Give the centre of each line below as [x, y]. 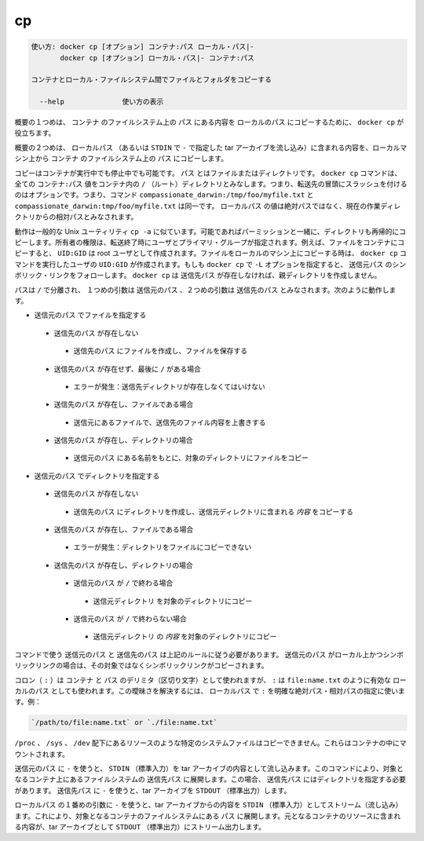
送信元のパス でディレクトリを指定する [97, 476]
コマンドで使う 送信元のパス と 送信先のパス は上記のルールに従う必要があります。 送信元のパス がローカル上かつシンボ [209, 654]
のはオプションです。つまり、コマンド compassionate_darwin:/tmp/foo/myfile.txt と [164, 195]
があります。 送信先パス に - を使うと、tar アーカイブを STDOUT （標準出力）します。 [153, 790]
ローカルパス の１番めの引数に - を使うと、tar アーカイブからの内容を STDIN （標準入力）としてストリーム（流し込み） [208, 805]
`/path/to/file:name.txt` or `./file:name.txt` [124, 723]
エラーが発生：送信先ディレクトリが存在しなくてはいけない [170, 386]
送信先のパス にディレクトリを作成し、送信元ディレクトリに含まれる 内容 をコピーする [213, 511]
